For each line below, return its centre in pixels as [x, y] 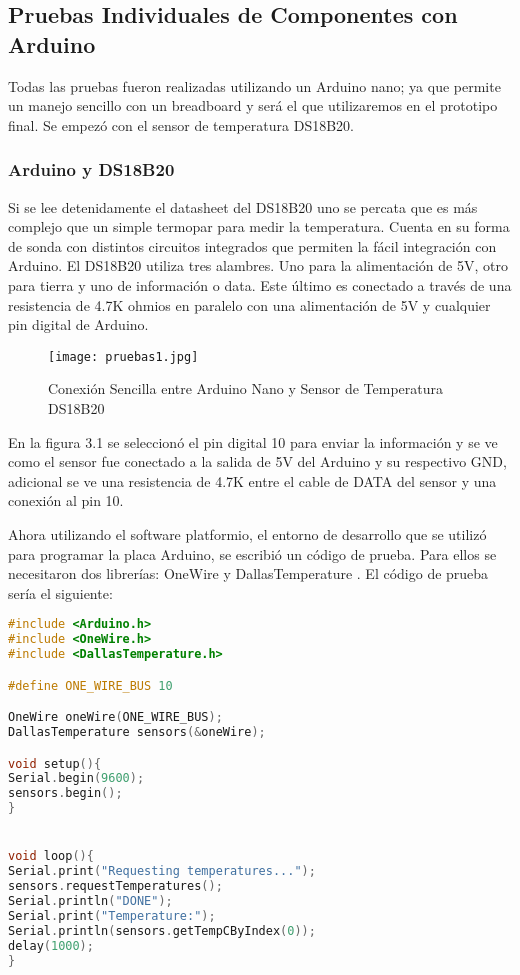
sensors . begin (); [65, 793]
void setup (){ [55, 763]
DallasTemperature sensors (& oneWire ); [137, 732]
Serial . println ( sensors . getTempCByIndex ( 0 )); [162, 930]
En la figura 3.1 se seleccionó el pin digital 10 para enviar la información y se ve [253, 441]
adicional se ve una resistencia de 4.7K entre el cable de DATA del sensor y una [252, 480]
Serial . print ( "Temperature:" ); [112, 915]
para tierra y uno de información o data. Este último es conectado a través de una [260, 284]
